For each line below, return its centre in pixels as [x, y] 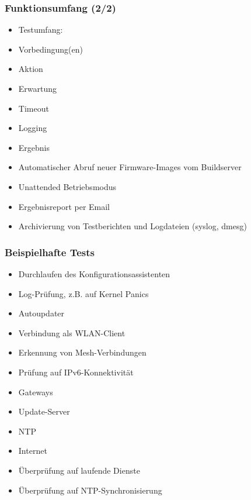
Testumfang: [41, 30]
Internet [33, 451]
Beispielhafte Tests [50, 252]
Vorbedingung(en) [50, 49]
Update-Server [44, 411]
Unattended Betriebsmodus [67, 186]
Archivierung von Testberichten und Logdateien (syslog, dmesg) [133, 226]
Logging [33, 128]
